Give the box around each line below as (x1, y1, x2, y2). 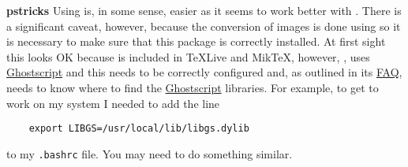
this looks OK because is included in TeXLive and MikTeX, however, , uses (6, 48, 370, 65)
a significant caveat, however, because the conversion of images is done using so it (6, 17, 401, 34)
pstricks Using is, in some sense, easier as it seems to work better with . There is (6, 2, 402, 18)
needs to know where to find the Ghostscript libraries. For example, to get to (6, 79, 379, 95)
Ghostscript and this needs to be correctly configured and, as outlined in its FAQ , (6, 64, 402, 80)
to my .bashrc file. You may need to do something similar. (6, 145, 293, 161)
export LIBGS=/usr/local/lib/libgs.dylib (28, 123, 249, 135)
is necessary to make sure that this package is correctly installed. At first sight (6, 33, 386, 50)
